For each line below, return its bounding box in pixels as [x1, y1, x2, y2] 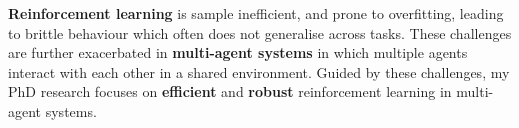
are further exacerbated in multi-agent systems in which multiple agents [8, 42, 468, 63]
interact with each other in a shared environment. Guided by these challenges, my [8, 61, 510, 82]
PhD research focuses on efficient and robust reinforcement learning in [8, 81, 452, 102]
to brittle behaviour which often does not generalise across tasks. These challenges [8, 22, 512, 43]
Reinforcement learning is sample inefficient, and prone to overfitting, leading [8, 3, 504, 23]
